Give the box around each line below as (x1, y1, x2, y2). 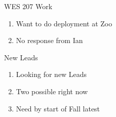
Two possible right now (16, 86, 88, 96)
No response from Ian (16, 35, 83, 46)
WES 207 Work (4, 1, 53, 11)
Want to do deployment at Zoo (16, 18, 112, 28)
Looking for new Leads (16, 69, 87, 80)
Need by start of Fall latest (16, 103, 100, 113)
